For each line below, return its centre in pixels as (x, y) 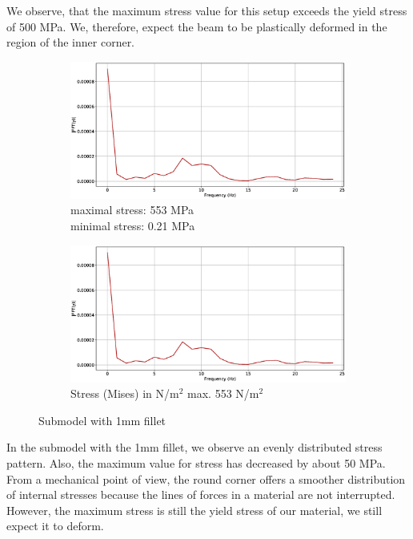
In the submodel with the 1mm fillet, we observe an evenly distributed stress (194, 447)
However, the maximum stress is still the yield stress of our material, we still (194, 510)
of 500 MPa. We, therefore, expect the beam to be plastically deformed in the (197, 26)
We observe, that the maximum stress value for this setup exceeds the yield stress (207, 10)
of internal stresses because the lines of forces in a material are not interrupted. (201, 494)
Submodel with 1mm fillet (102, 420)
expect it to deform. (55, 526)
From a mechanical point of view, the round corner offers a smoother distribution (206, 478)
